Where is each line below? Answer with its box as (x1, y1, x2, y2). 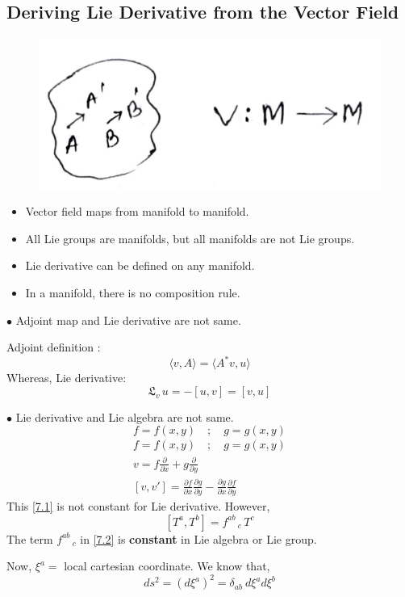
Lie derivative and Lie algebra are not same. (15, 408, 234, 425)
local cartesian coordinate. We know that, (64, 557, 270, 574)
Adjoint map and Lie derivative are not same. (15, 311, 241, 328)
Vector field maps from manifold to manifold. (25, 203, 249, 220)
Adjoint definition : (6, 338, 101, 355)
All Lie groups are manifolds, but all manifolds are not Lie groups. (25, 229, 355, 246)
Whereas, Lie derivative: (6, 369, 127, 386)
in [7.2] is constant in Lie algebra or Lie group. (80, 530, 317, 547)
